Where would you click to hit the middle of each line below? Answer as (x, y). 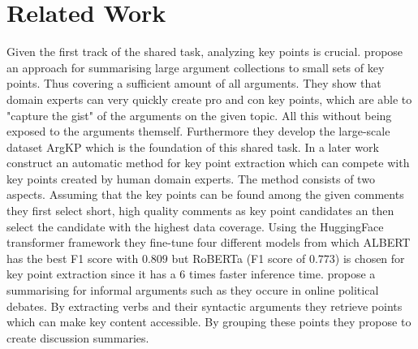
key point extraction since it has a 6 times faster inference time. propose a (191, 274)
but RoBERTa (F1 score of (239, 258)
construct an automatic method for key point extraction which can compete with (208, 163)
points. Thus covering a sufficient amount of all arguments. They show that (194, 83)
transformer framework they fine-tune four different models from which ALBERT (209, 242)
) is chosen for (370, 258)
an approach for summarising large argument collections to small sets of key (196, 67)
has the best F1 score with (73, 258)
